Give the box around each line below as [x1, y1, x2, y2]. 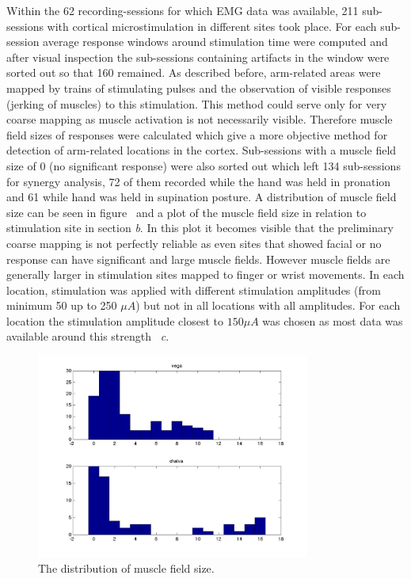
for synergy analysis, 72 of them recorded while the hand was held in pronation [6, 173, 391, 189]
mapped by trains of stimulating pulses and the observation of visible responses [6, 79, 391, 96]
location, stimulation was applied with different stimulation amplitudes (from [6, 281, 381, 298]
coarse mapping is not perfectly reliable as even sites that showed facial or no [6, 234, 382, 251]
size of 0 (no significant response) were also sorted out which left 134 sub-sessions [6, 157, 401, 173]
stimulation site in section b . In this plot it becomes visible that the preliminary [6, 219, 394, 236]
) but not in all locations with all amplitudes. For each [135, 297, 401, 314]
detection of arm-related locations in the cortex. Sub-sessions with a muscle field [6, 142, 397, 158]
